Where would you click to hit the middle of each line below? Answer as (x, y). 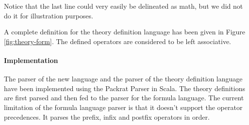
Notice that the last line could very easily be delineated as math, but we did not (124, 6)
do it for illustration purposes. (49, 15)
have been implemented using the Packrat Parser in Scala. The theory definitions (124, 88)
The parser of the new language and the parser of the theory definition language (123, 79)
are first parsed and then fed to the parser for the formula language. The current (124, 98)
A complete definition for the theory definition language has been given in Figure (125, 32)
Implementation (31, 60)
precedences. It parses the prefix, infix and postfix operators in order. (107, 117)
